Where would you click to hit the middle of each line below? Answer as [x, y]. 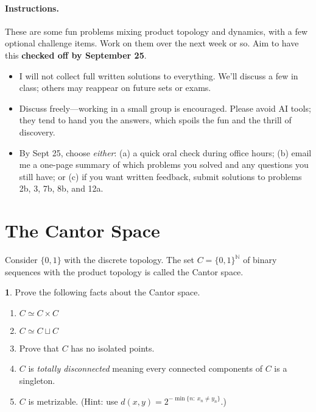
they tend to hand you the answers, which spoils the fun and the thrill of [155, 120]
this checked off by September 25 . [76, 55]
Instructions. [32, 8]
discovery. [37, 132]
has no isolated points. [113, 348]
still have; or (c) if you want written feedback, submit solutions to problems [160, 176]
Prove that [39, 348]
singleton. [37, 381]
